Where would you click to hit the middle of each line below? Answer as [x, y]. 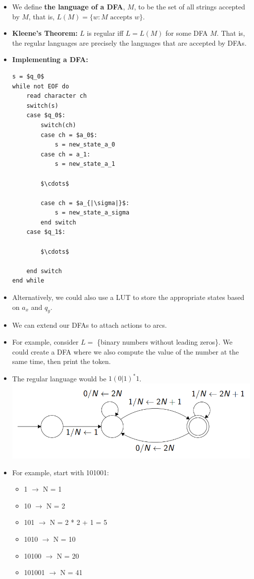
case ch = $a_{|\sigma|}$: [85, 203]
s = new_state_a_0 [85, 145]
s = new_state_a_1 [85, 164]
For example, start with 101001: [60, 472]
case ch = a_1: [66, 154]
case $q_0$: [46, 115]
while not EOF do [41, 86]
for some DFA [187, 33]
